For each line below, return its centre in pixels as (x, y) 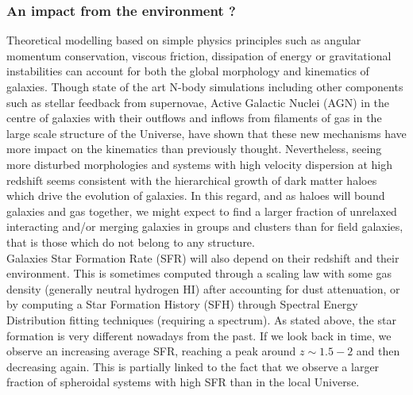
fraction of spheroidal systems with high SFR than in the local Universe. (183, 382)
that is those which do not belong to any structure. (131, 242)
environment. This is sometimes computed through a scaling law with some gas (199, 273)
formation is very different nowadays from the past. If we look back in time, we (199, 335)
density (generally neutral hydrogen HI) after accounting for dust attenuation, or (203, 288)
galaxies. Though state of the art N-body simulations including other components (205, 86)
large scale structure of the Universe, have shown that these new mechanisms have (206, 133)
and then (378, 351)
